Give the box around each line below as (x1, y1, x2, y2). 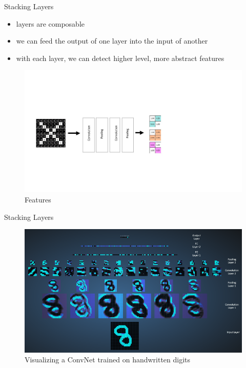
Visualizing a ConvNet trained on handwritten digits (25, 354, 191, 365)
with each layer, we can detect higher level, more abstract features (16, 52, 224, 63)
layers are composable (16, 18, 85, 29)
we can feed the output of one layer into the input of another (16, 35, 208, 46)
